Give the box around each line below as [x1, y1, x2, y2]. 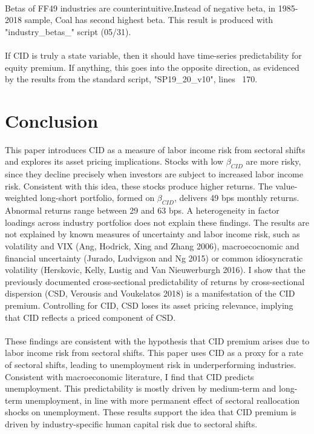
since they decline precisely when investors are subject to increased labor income [5, 168, 303, 180]
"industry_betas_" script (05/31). [5, 25, 131, 38]
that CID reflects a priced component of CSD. [5, 311, 176, 323]
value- [275, 179, 298, 192]
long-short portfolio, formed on [40, 191, 155, 204]
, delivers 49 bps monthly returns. [174, 191, 299, 204]
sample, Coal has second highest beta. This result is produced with [24, 13, 273, 26]
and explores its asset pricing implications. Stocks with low [5, 155, 224, 168]
